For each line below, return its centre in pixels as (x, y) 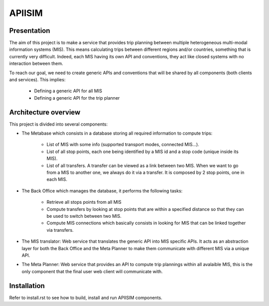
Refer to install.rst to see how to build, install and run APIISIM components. (86, 298)
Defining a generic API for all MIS (68, 91)
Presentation (30, 31)
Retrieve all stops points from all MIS (84, 202)
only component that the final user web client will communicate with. (92, 271)
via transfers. (60, 230)
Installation (27, 286)
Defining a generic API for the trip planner (77, 98)
